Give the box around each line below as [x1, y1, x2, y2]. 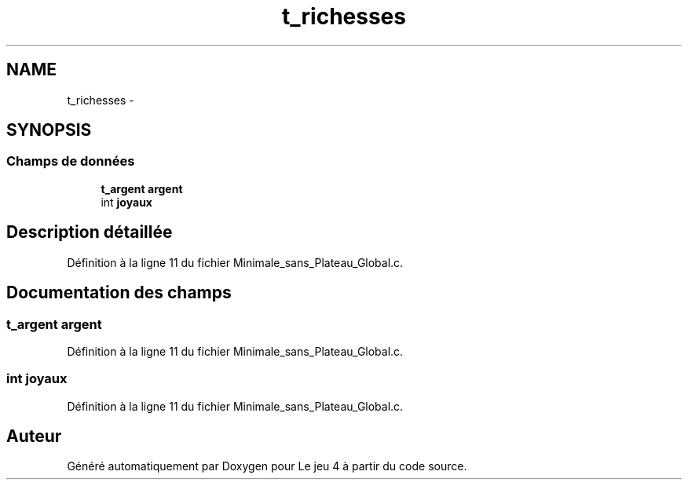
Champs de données [6, 153, 135, 170]
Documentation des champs [6, 283, 232, 303]
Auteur [6, 426, 62, 447]
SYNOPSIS [6, 120, 92, 141]
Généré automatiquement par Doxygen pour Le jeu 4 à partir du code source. [67, 459, 467, 473]
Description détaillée [6, 222, 173, 243]
